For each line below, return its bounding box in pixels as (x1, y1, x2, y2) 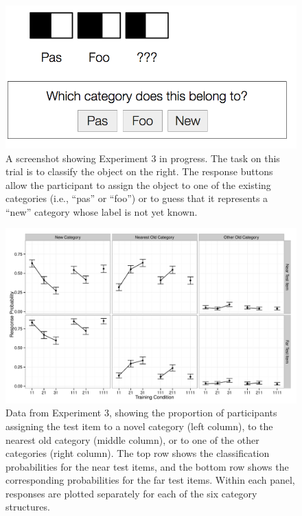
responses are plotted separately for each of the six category (5, 486, 257, 500)
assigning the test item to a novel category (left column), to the (5, 418, 273, 433)
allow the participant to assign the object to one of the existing (5, 177, 271, 192)
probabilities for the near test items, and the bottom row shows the (5, 459, 289, 473)
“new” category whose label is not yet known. (5, 204, 198, 218)
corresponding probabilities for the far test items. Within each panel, (5, 473, 295, 487)
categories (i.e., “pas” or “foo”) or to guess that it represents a (5, 191, 268, 205)
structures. (5, 500, 50, 514)
